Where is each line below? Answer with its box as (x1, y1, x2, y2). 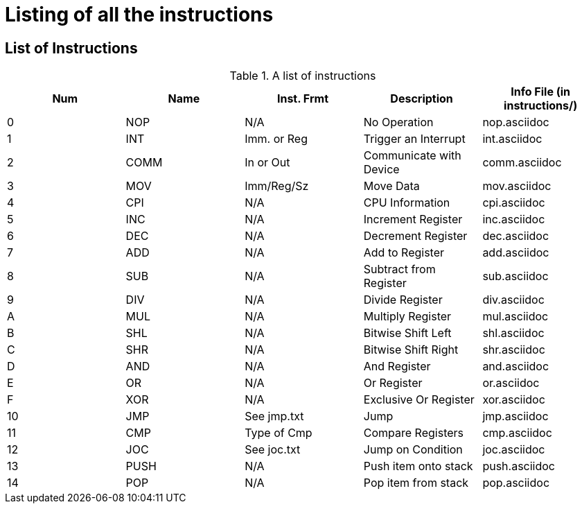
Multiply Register (363, 309, 452, 324)
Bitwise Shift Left (363, 326, 452, 340)
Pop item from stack (363, 476, 469, 490)
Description (390, 92, 453, 106)
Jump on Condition (363, 442, 463, 457)
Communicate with (363, 148, 461, 163)
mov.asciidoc (482, 179, 552, 193)
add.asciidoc (482, 245, 549, 260)
